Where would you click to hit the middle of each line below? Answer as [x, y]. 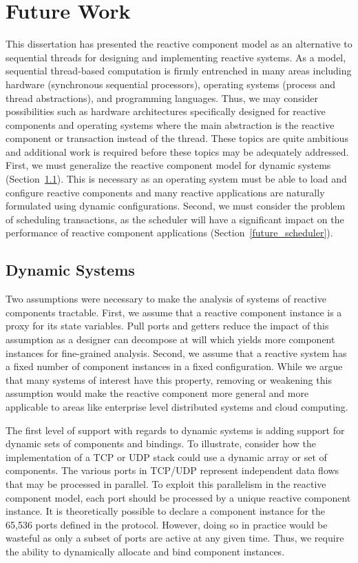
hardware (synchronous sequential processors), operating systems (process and [171, 84]
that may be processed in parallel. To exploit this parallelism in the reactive [166, 483]
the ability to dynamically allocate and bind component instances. [145, 551]
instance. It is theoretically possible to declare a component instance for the [166, 511]
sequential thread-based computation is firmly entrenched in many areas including [179, 71]
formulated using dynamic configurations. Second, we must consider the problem [176, 206]
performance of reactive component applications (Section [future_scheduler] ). [169, 233]
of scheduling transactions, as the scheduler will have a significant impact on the [175, 219]
